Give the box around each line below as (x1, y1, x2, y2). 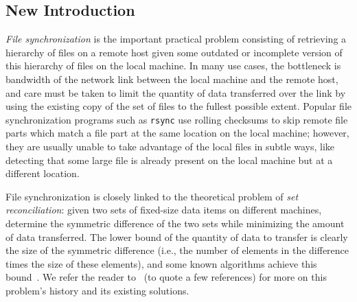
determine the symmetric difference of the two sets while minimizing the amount (5, 216, 345, 230)
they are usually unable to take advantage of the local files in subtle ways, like (5, 139, 335, 154)
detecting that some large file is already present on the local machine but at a (5, 152, 333, 167)
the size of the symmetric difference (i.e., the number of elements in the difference (5, 243, 349, 257)
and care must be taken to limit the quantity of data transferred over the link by (5, 85, 346, 100)
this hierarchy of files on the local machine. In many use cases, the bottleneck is (5, 58, 341, 73)
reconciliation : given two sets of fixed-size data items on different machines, (5, 202, 322, 217)
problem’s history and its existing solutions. (5, 283, 189, 297)
